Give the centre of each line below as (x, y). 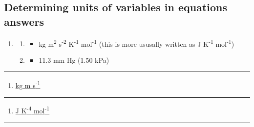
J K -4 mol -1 (32, 110)
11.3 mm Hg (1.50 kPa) (74, 60)
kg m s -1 (28, 85)
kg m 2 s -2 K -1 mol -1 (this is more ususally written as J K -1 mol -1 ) (137, 43)
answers (24, 21)
